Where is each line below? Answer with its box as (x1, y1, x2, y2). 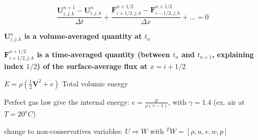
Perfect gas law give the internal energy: (4, 96, 130, 107)
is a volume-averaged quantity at (24, 31, 142, 41)
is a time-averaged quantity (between (37, 49, 170, 59)
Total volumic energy (62, 78, 128, 88)
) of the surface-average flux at (37, 61, 147, 72)
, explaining (212, 49, 254, 59)
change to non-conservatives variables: (4, 125, 123, 136)
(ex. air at (213, 96, 245, 107)
